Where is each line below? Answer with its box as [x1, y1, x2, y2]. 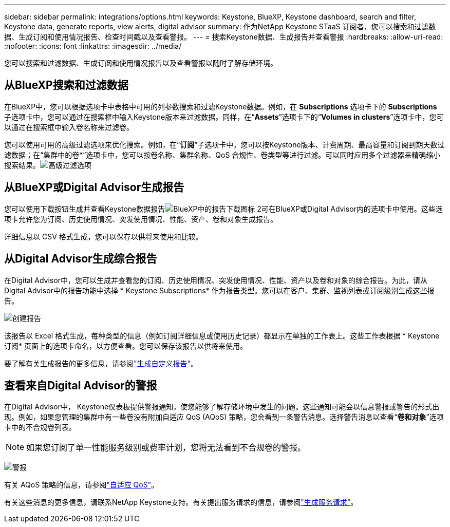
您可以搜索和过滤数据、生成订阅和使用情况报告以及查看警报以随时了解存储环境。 [4, 59, 277, 67]
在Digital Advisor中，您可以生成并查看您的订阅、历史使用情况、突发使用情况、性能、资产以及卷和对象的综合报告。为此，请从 [4, 275, 427, 285]
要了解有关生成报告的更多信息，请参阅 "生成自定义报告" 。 [4, 359, 198, 368]
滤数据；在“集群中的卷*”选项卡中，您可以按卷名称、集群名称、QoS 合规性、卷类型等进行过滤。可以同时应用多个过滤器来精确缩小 [4, 150, 441, 159]
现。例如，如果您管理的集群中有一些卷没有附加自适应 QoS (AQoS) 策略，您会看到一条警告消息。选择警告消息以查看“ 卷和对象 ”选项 [4, 412, 444, 422]
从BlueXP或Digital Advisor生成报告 [4, 181, 184, 194]
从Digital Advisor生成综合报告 [4, 252, 157, 266]
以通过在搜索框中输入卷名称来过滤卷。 [4, 122, 134, 131]
